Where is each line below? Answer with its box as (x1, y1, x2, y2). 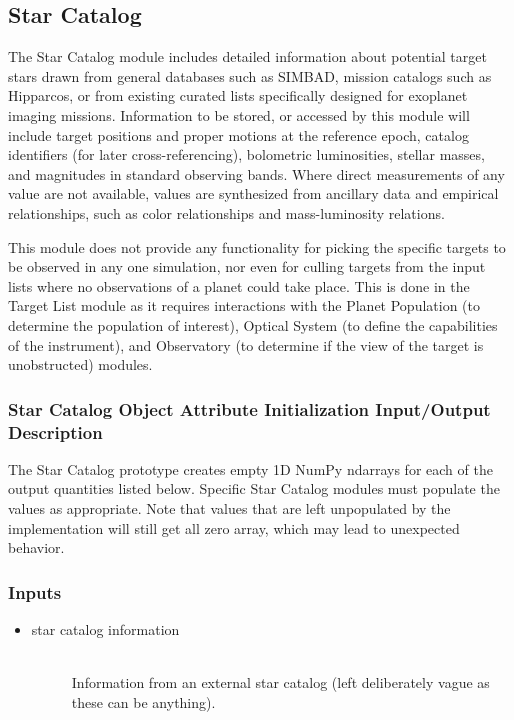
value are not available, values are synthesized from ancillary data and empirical (8, 183, 499, 204)
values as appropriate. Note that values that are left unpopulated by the (8, 498, 451, 519)
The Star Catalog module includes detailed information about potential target (8, 46, 487, 67)
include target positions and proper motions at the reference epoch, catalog (8, 124, 469, 145)
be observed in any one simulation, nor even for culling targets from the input (8, 256, 486, 277)
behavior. (8, 537, 65, 558)
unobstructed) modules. (8, 354, 153, 375)
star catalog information (31, 619, 180, 640)
